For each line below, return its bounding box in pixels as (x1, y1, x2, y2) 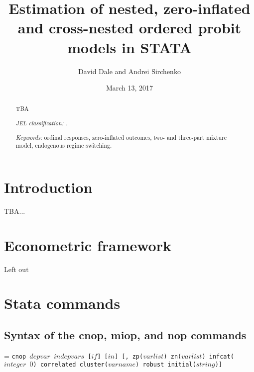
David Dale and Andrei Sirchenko (78, 66, 181, 76)
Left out (4, 264, 29, 274)
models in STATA (67, 37, 192, 57)
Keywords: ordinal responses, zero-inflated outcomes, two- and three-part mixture (15, 133, 227, 141)
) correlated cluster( (33, 361, 108, 369)
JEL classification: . (15, 119, 67, 127)
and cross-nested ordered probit (17, 17, 242, 38)
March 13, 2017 (106, 83, 153, 93)
